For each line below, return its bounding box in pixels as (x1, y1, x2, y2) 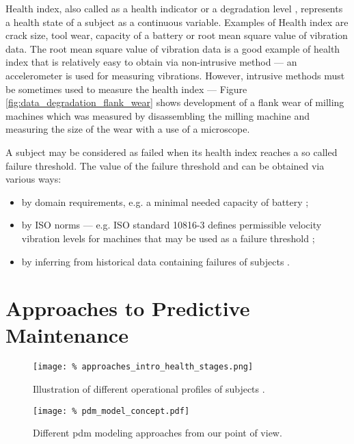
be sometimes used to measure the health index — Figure (5, 81, 247, 96)
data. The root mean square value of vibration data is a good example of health (5, 41, 340, 55)
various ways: (5, 172, 62, 186)
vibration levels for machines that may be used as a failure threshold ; (21, 231, 315, 245)
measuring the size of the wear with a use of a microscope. (5, 122, 250, 136)
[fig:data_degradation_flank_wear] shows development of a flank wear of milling (5, 95, 344, 109)
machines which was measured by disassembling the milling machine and (5, 108, 310, 122)
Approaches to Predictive (5, 294, 250, 322)
